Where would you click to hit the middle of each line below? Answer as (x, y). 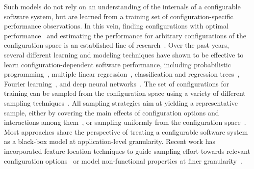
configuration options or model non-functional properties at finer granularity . (123, 160)
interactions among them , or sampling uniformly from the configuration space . (125, 122)
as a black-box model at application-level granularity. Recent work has (110, 141)
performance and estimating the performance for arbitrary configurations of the (125, 35)
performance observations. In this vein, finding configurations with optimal (116, 26)
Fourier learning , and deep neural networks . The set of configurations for (117, 83)
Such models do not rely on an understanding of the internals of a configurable (122, 6)
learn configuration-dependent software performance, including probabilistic (117, 64)
